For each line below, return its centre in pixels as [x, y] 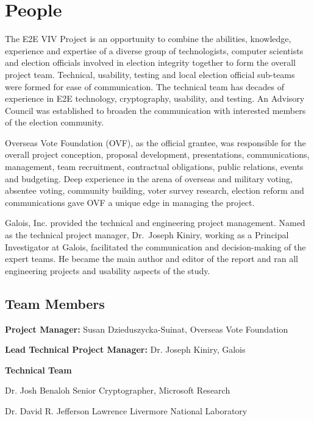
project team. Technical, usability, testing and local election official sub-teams [150, 74]
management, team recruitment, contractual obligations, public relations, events [154, 167]
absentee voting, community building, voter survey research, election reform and [155, 190]
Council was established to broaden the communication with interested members [155, 110]
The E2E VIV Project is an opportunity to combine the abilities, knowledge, [148, 39]
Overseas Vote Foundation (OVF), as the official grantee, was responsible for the [155, 142]
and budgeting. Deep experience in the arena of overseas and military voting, [149, 178]
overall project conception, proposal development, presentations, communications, [157, 154]
